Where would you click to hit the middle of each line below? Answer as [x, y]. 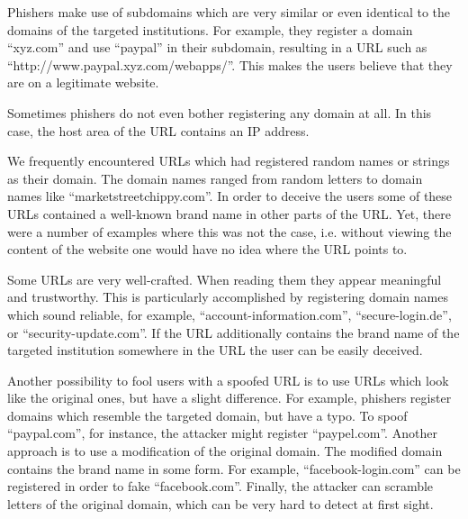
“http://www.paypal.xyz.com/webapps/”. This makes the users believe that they [230, 64]
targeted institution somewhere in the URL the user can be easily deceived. [215, 350]
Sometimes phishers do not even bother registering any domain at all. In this [220, 112]
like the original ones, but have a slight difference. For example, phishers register [229, 398]
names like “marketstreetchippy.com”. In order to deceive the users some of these [230, 196]
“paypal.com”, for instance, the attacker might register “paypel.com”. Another [222, 433]
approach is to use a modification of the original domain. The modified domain [225, 451]
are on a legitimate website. [83, 82]
